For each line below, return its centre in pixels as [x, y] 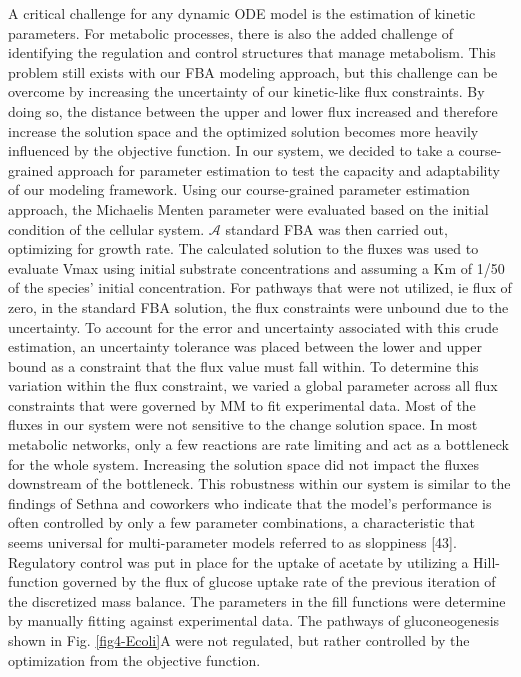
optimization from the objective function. [134, 659]
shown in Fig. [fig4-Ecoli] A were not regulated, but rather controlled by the [239, 640]
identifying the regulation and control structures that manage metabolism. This [252, 52]
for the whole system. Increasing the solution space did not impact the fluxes [244, 463]
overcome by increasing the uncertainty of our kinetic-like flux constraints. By [246, 91]
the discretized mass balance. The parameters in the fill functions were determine [257, 600]
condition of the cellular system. [106, 228]
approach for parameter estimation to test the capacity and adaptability [278, 169]
